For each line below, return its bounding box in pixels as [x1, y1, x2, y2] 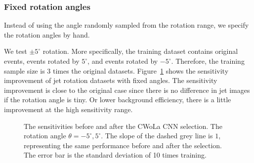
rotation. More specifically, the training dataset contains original [42, 46, 238, 56]
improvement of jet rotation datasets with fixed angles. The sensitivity [4, 75, 217, 85]
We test [4, 46, 27, 56]
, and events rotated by [87, 56, 158, 66]
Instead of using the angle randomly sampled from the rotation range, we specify [4, 20, 249, 30]
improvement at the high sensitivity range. [4, 104, 133, 114]
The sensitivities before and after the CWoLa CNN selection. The [24, 121, 222, 131]
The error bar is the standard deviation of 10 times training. [24, 150, 207, 160]
